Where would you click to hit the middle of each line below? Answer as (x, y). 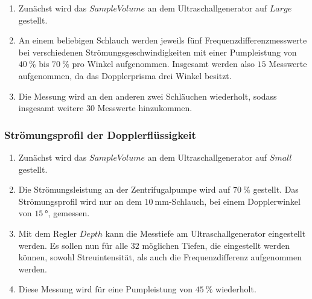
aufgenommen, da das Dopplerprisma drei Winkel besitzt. (125, 75)
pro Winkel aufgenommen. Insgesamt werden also (163, 64)
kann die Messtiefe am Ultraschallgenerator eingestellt (205, 233)
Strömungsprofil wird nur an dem (80, 201)
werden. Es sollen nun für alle (73, 245)
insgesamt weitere (51, 108)
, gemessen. (69, 213)
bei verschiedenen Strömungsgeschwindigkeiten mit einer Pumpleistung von (158, 52)
